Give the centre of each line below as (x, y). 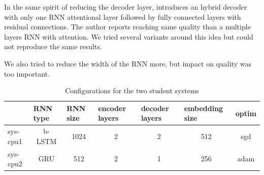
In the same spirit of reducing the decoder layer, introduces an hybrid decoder (126, 7)
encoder (112, 108)
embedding (204, 108)
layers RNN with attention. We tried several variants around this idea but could (129, 36)
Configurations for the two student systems (132, 91)
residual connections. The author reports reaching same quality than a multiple (127, 27)
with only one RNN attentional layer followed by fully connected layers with (123, 16)
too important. (27, 73)
